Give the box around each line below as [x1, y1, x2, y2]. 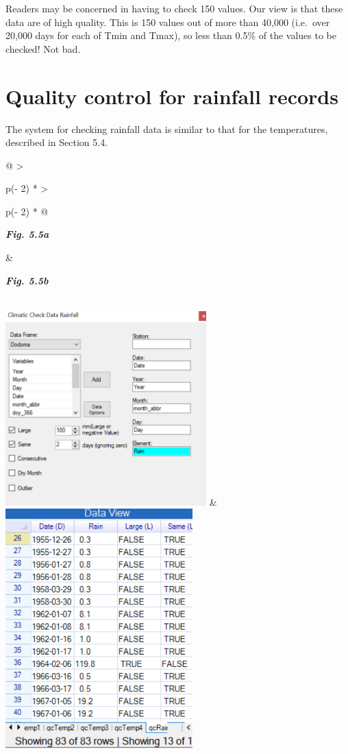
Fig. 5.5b [5, 273, 49, 287]
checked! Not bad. [5, 41, 81, 56]
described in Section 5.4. [5, 135, 108, 149]
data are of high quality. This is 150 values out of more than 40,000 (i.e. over [5, 14, 330, 29]
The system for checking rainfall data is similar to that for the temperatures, [5, 121, 328, 136]
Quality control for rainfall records [5, 82, 338, 110]
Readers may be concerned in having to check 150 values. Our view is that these [5, 1, 343, 15]
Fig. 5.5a [5, 227, 49, 241]
